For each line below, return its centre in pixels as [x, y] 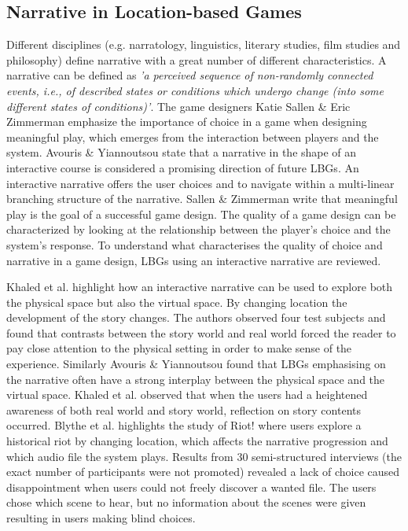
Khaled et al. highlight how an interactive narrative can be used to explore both [200, 287]
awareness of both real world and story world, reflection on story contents [184, 409]
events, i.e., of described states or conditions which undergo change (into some [195, 90]
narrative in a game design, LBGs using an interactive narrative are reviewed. [194, 260]
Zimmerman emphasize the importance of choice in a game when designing [187, 122]
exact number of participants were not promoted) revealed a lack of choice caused [203, 472]
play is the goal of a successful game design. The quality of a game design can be [201, 214]
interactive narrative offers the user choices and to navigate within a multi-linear [200, 183]
